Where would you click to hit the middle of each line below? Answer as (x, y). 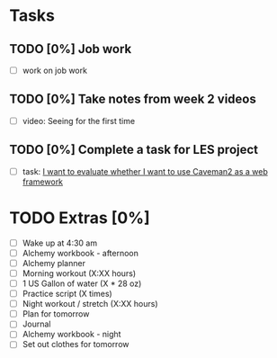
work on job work (55, 70)
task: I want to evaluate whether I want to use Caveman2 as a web (145, 171)
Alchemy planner (54, 263)
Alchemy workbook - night (71, 335)
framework (43, 182)
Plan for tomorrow (56, 314)
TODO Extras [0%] (80, 218)
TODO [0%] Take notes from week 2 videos (133, 99)
